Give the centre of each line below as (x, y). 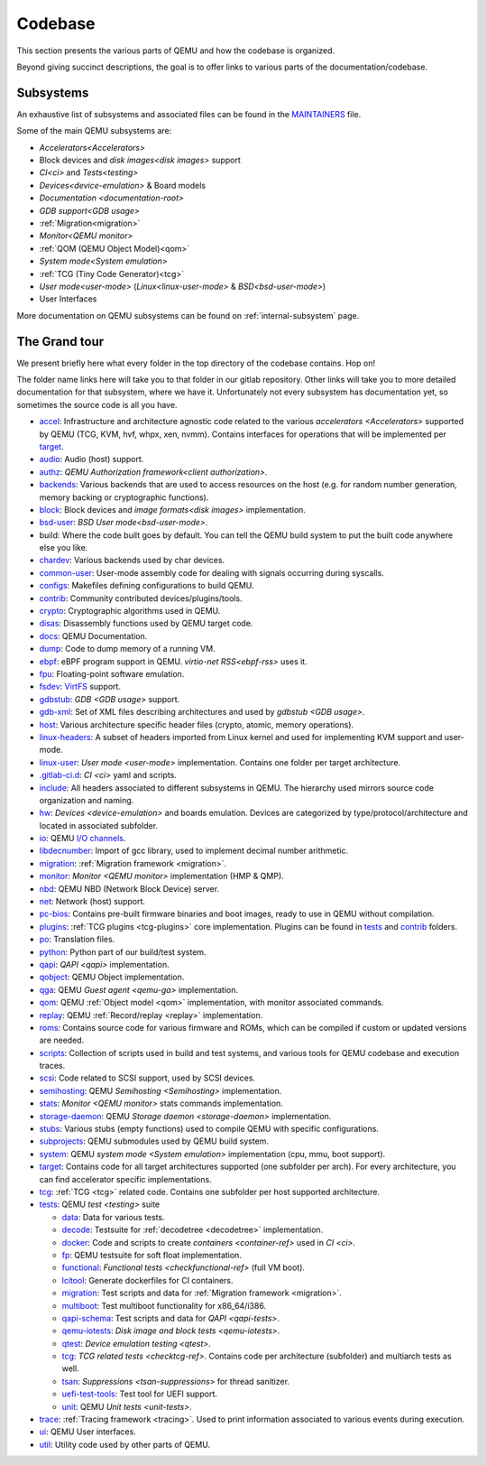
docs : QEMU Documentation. (93, 635)
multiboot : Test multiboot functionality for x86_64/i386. (164, 1305)
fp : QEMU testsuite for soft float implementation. (152, 1255)
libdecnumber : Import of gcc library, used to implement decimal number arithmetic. (194, 851)
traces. (52, 1066)
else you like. (64, 548)
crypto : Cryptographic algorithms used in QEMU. (130, 611)
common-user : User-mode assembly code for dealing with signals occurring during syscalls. (212, 572)
